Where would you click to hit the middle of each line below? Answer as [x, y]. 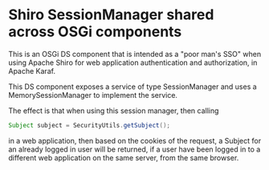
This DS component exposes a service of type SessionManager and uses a [132, 87]
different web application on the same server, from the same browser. [124, 157]
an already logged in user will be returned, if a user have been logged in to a [134, 149]
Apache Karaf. [32, 71]
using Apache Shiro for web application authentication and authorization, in [133, 63]
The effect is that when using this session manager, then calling [114, 111]
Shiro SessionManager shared [111, 15]
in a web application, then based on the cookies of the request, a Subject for [135, 140]
